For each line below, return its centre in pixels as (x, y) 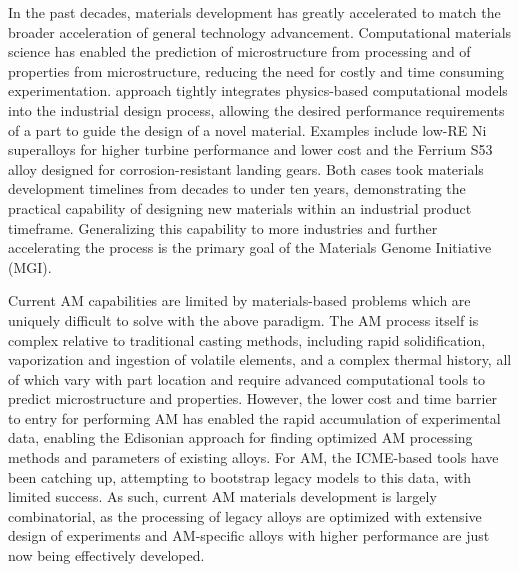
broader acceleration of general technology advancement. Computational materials (260, 31)
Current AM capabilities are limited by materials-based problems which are (239, 300)
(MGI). (30, 266)
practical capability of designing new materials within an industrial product (240, 207)
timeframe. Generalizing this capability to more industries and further (223, 227)
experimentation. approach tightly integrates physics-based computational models (258, 90)
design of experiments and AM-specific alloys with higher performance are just (249, 535)
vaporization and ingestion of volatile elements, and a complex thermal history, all (260, 359)
